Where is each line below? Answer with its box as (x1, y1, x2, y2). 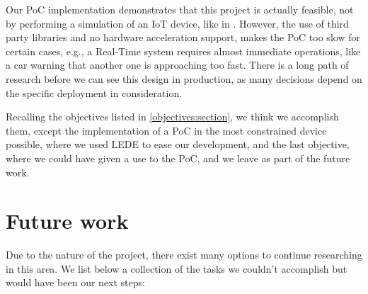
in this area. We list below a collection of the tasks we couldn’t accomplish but (6, 261, 347, 276)
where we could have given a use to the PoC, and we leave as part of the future (6, 150, 350, 165)
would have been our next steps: (6, 275, 145, 290)
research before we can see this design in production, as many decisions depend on (6, 71, 362, 86)
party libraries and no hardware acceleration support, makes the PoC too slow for (6, 30, 360, 45)
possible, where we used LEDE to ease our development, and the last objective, (6, 137, 350, 152)
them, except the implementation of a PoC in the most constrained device (6, 123, 327, 137)
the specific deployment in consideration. (6, 85, 183, 100)
